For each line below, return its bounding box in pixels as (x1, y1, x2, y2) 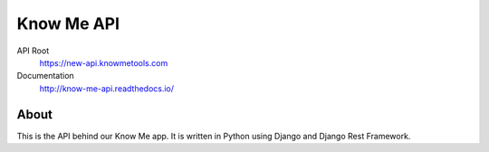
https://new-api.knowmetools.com (39, 57, 168, 68)
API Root (16, 45, 50, 56)
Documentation (16, 71, 74, 81)
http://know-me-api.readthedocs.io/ (39, 82, 175, 94)
